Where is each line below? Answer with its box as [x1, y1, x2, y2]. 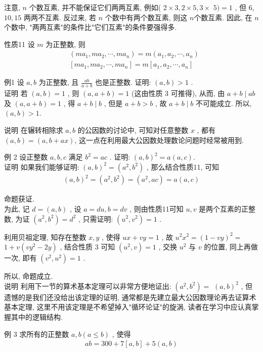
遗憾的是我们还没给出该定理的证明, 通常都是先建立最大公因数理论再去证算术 [4, 291, 256, 302]
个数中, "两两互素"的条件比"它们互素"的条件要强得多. [4, 22, 177, 32]
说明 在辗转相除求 [4, 125, 63, 135]
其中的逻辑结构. [11, 311, 63, 322]
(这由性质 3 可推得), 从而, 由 [131, 88, 225, 98]
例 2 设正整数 [4, 152, 48, 162]
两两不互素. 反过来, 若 [23, 12, 97, 22]
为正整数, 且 [38, 77, 79, 87]
